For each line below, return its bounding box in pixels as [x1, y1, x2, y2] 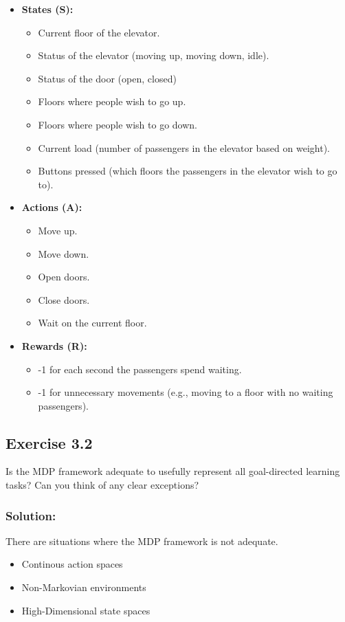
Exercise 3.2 [5, 432, 93, 453]
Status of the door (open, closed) [38, 71, 177, 85]
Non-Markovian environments [21, 580, 146, 595]
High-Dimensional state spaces [21, 603, 151, 617]
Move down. [38, 246, 89, 260]
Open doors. [38, 269, 90, 284]
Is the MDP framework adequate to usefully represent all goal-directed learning [5, 464, 340, 478]
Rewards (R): [21, 338, 87, 353]
